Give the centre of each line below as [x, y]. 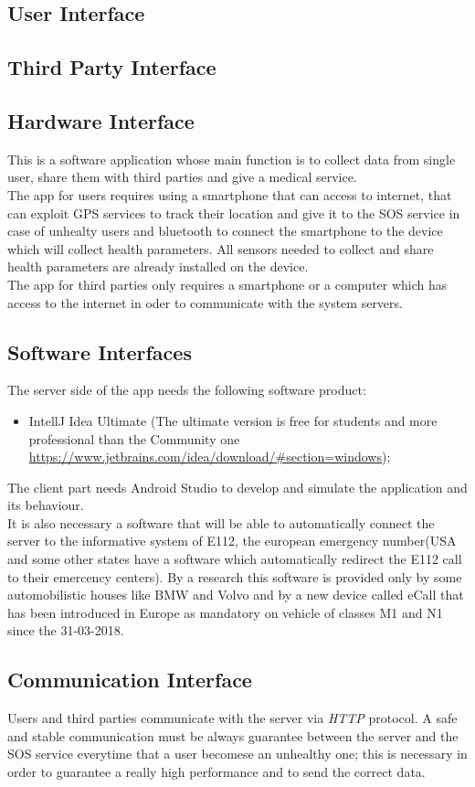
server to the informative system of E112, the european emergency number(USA [232, 541]
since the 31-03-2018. [66, 630]
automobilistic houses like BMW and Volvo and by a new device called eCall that [236, 595]
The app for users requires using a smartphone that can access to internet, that [230, 194]
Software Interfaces [100, 351]
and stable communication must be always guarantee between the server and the [233, 735]
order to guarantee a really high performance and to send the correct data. [216, 772]
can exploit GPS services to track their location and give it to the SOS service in [234, 213]
